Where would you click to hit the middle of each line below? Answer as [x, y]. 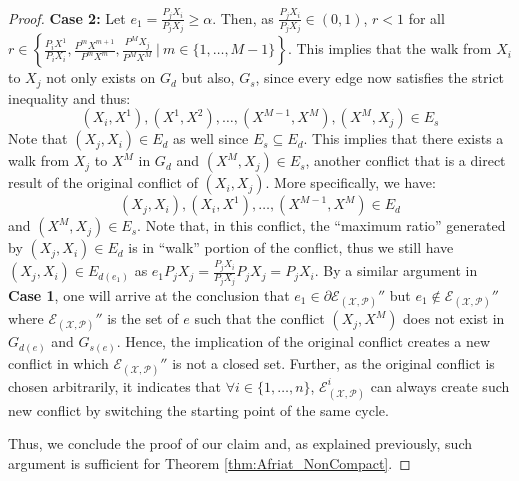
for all [426, 17]
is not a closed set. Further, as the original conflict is [333, 362]
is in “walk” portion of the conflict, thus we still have [291, 247]
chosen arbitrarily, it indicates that [115, 385]
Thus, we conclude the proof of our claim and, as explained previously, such [240, 443]
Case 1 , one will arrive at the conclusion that [149, 294]
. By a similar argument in [396, 270]
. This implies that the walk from [389, 48]
